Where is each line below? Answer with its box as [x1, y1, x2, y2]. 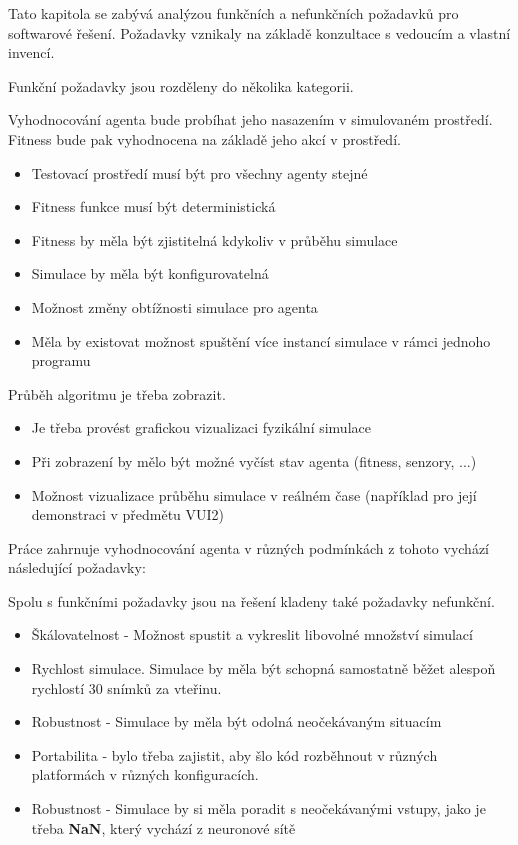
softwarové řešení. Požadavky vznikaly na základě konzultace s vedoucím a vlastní [8, 22, 511, 43]
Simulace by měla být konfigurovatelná [31, 263, 269, 284]
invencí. [8, 42, 55, 63]
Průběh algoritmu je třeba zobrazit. [8, 383, 226, 404]
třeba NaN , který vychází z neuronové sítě [31, 817, 296, 838]
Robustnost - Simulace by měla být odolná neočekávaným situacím [31, 711, 442, 732]
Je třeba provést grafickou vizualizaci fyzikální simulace [31, 417, 371, 438]
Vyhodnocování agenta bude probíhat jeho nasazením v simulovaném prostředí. [8, 109, 493, 130]
